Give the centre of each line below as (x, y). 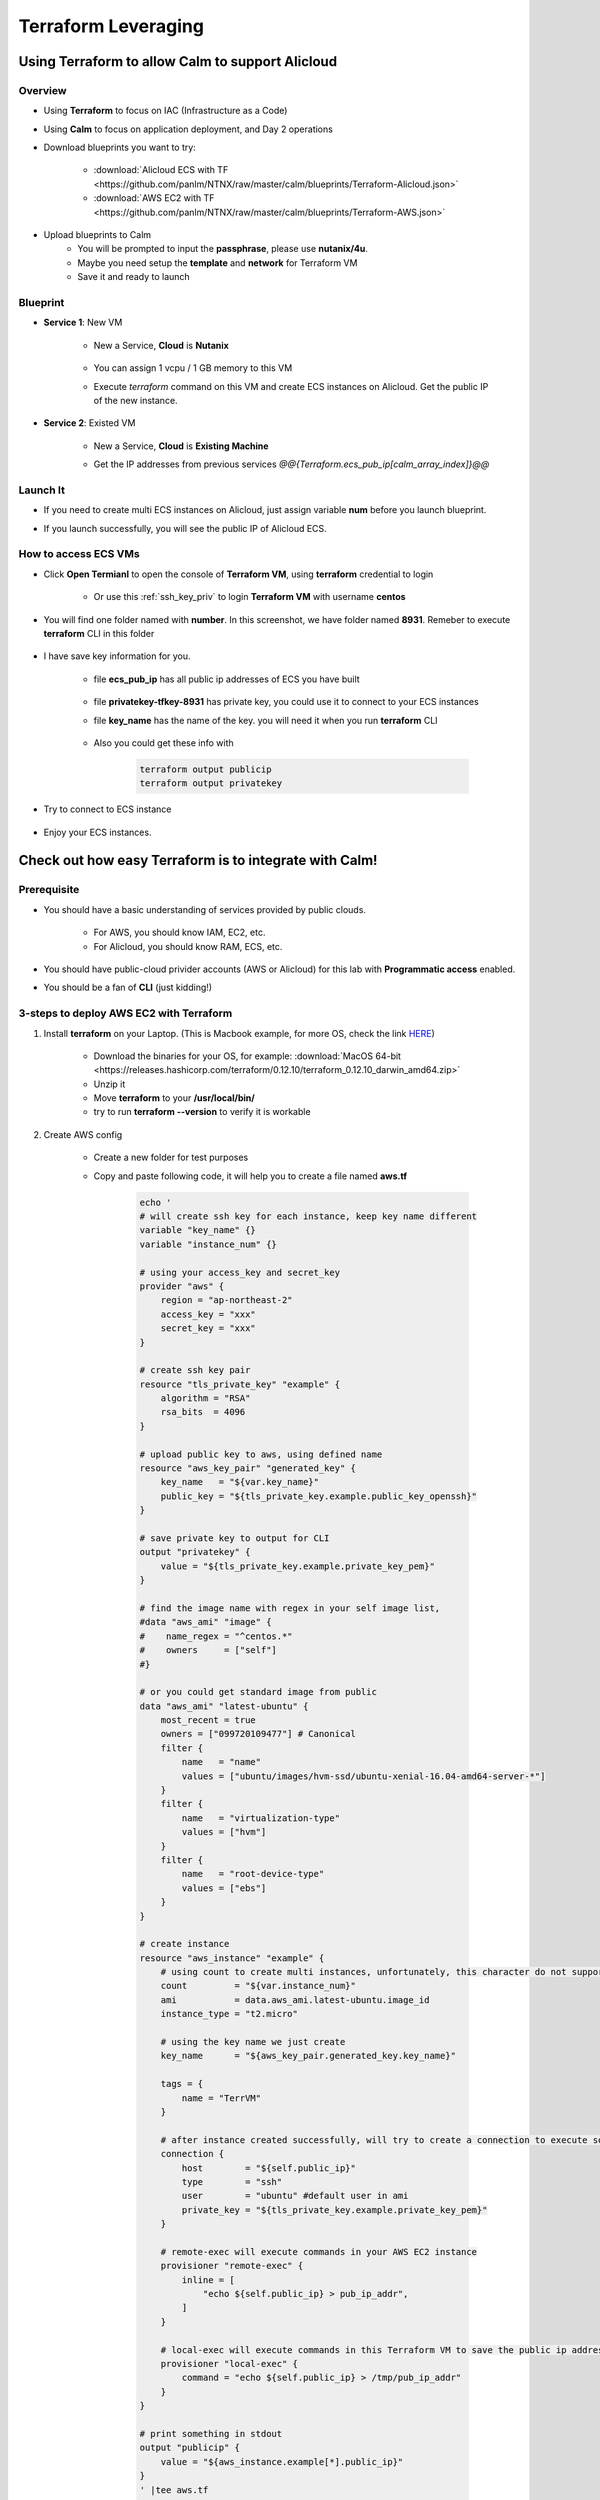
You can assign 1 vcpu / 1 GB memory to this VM (193, 368)
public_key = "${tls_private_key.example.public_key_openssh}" (319, 1496)
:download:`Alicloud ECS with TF (161, 170)
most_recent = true (208, 1720)
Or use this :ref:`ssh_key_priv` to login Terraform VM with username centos (249, 597)
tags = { (182, 2084)
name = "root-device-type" (253, 1874)
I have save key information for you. (117, 656)
